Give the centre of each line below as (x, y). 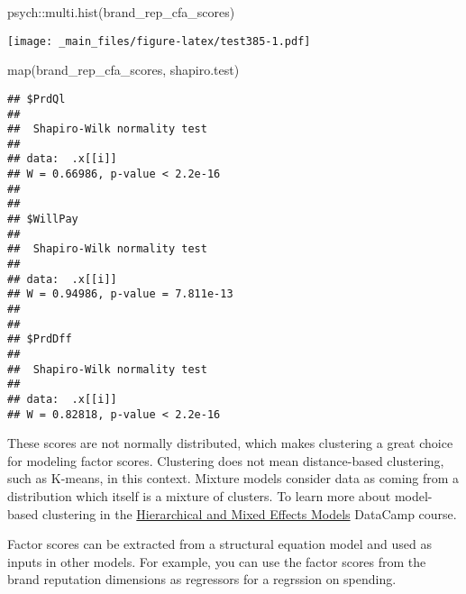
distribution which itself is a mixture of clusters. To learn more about (199, 496)
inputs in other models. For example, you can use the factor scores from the (217, 561)
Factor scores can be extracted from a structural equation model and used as (219, 544)
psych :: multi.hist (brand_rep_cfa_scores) (121, 12)
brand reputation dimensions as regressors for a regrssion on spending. (202, 579)
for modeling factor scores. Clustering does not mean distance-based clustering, (226, 460)
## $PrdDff (40, 339)
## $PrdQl (37, 99)
